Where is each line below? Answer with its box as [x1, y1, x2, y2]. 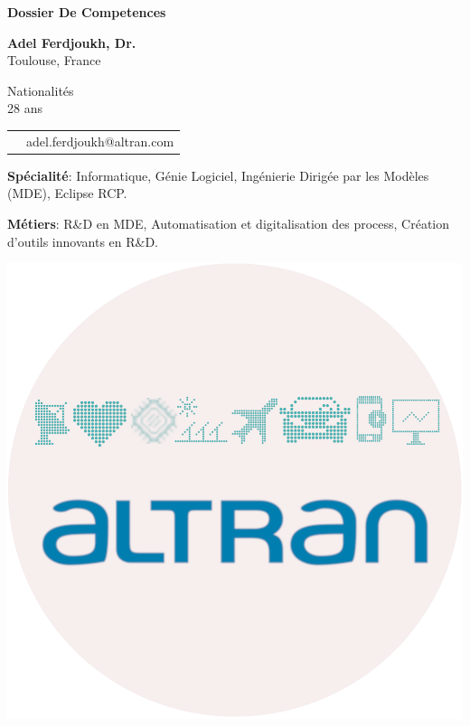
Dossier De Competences [7, 3, 166, 21]
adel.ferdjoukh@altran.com [26, 131, 174, 150]
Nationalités [7, 80, 74, 99]
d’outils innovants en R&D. [7, 231, 159, 250]
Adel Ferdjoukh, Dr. [7, 33, 136, 52]
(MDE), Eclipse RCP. [7, 184, 127, 203]
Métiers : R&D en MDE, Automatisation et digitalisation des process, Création [7, 214, 450, 232]
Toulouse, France [7, 51, 101, 70]
